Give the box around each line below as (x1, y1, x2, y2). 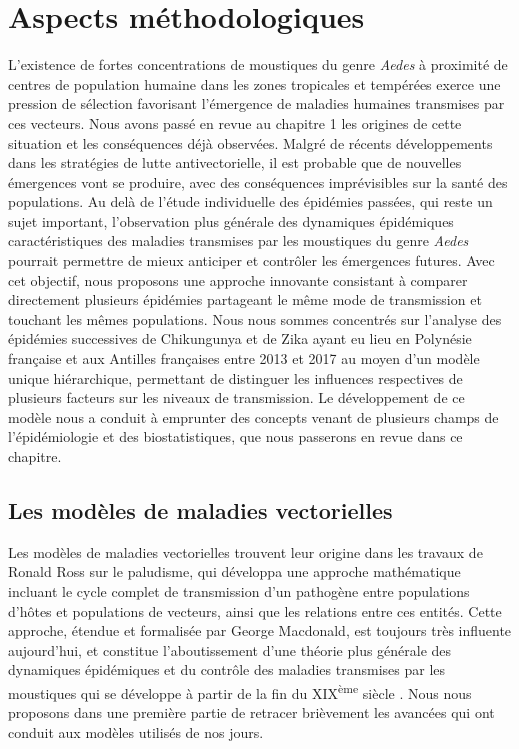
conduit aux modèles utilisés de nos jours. (8, 721, 264, 742)
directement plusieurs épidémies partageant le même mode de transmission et (8, 289, 482, 310)
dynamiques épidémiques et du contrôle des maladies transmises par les (8, 659, 446, 680)
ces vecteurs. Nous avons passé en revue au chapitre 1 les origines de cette (8, 112, 462, 133)
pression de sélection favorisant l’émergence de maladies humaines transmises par (8, 93, 505, 114)
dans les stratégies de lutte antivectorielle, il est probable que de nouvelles (8, 152, 462, 173)
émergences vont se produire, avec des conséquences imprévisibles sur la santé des (8, 171, 508, 192)
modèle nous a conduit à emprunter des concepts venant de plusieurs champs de (8, 406, 499, 427)
